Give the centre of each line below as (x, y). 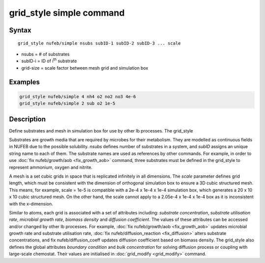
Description (27, 119)
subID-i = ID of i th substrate (49, 60)
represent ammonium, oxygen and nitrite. (51, 167)
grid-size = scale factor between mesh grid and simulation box (85, 68)
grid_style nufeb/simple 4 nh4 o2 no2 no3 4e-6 (78, 96)
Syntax (20, 30)
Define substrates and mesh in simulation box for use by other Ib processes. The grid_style (101, 131)
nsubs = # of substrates (45, 54)
